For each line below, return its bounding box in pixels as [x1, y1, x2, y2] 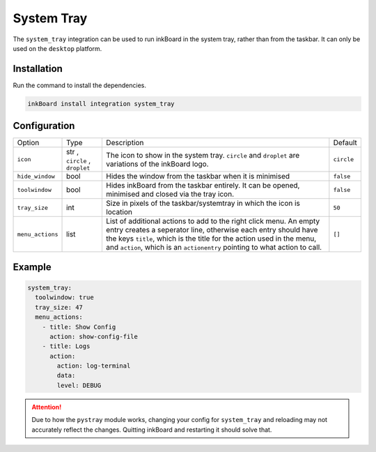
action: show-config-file [49, 332, 139, 340]
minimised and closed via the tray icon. [105, 189, 235, 199]
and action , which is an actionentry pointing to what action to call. [105, 243, 322, 253]
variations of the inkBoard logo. [105, 159, 209, 169]
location [105, 207, 132, 217]
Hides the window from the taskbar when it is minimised [105, 172, 290, 181]
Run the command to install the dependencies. [13, 81, 146, 89]
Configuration [13, 120, 75, 132]
